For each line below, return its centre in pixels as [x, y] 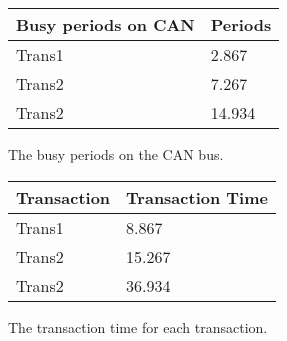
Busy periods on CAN [105, 24]
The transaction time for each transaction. [138, 326]
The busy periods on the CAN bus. [116, 154]
